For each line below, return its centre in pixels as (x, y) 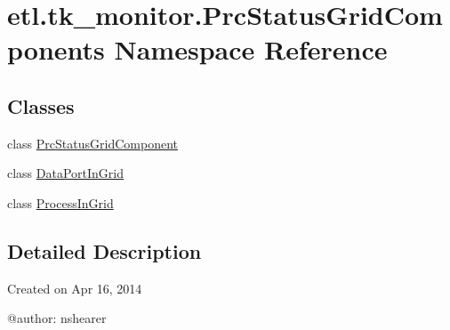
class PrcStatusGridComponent (92, 143)
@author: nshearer (57, 318)
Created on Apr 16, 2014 (75, 288)
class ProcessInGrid (60, 202)
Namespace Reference (251, 49)
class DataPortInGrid (66, 173)
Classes (41, 105)
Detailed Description (104, 250)
